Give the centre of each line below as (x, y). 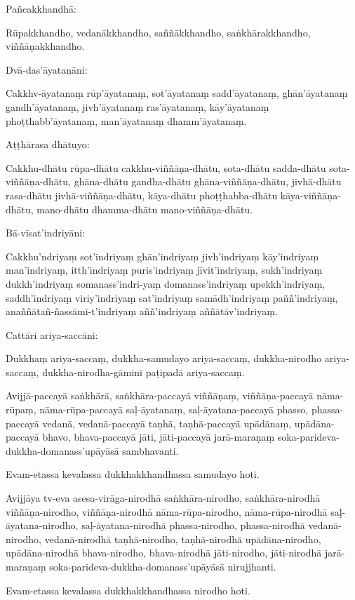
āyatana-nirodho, (42, 525)
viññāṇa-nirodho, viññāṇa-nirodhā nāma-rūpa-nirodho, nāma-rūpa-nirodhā (167, 511)
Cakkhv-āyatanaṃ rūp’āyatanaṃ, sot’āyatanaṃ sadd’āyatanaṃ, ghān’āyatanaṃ (177, 93)
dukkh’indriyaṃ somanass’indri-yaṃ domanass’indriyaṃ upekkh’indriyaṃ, (166, 283)
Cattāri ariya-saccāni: (52, 334)
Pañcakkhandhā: (41, 8)
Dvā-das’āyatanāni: (47, 69)
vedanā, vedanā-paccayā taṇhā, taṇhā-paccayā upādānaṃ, (167, 423)
